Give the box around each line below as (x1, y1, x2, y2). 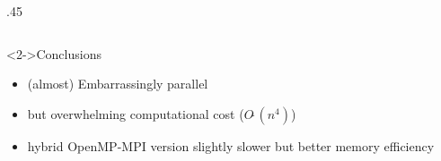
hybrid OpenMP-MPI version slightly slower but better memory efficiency (27, 136, 435, 155)
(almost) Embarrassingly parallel (27, 74, 208, 93)
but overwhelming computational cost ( (27, 104, 244, 123)
